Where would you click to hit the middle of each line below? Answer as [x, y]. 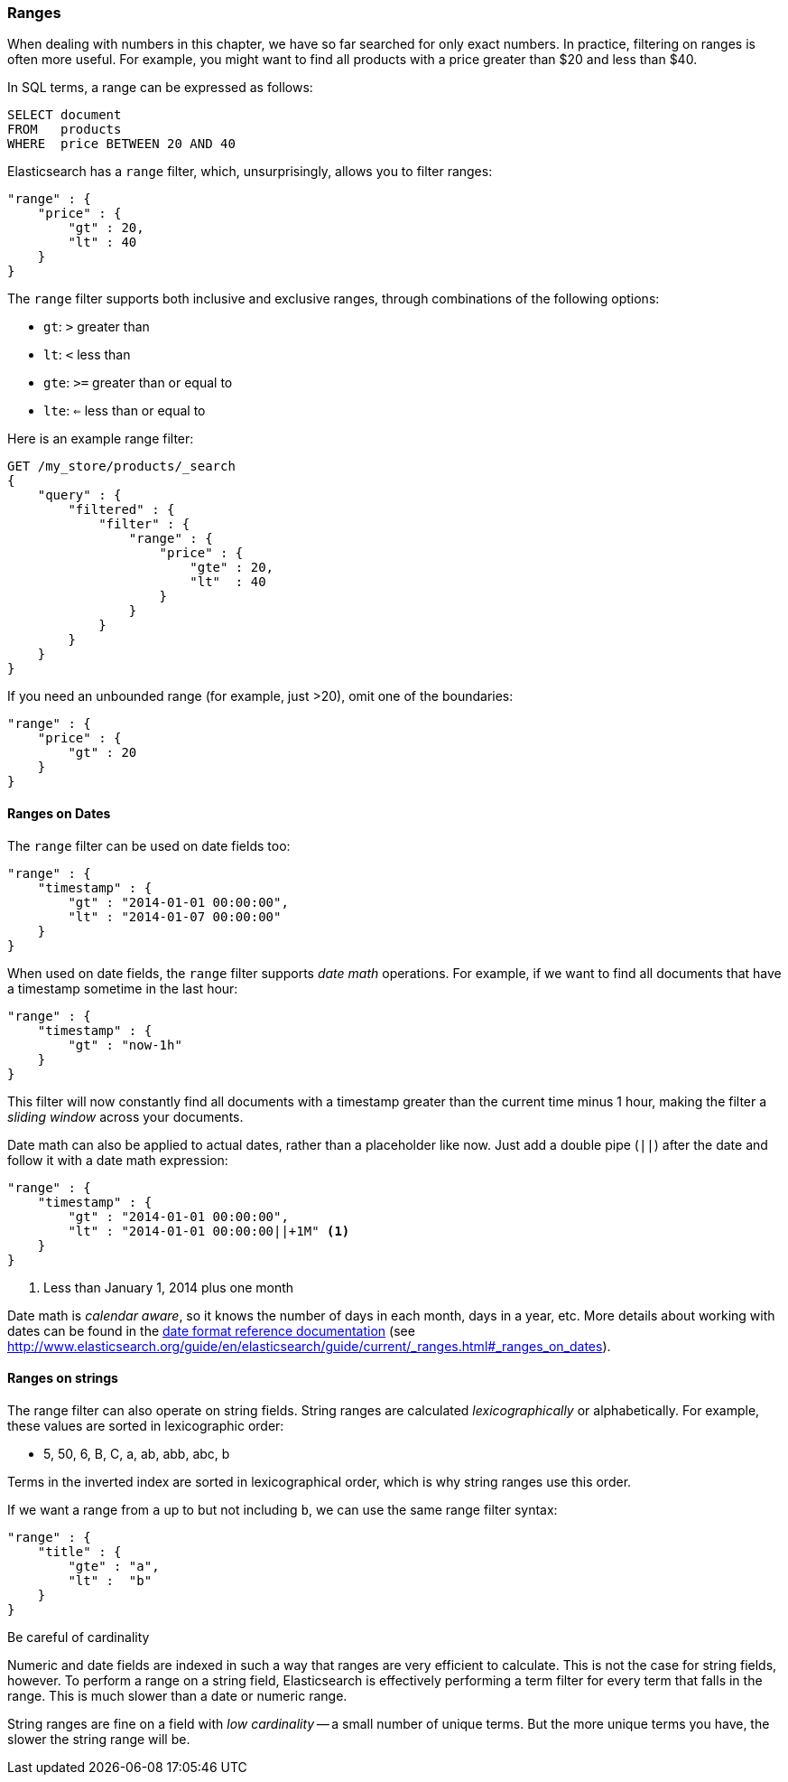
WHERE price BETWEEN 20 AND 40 [121, 144]
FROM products [65, 130]
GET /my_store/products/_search [121, 466]
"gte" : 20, [232, 568]
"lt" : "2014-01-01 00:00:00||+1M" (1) [209, 1231]
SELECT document [65, 115]
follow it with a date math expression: [118, 1160]
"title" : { [79, 1551]
